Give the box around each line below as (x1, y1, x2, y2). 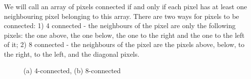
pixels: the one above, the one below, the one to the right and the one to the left (4, 30, 245, 40)
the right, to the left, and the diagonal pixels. (4, 48, 140, 59)
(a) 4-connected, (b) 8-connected (23, 65, 121, 75)
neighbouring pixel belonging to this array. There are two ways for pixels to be (4, 11, 239, 21)
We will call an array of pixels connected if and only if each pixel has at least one (4, 1, 247, 11)
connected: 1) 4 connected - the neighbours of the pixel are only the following (4, 20, 236, 31)
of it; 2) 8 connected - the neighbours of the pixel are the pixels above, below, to (4, 39, 245, 49)
